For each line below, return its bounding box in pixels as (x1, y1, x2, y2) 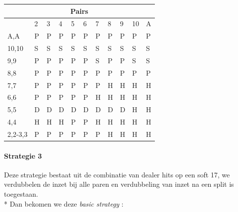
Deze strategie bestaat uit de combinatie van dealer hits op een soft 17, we (4, 169, 230, 179)
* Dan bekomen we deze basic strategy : (4, 198, 124, 209)
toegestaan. (4, 189, 38, 199)
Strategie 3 (4, 150, 42, 161)
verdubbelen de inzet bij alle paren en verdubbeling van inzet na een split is (4, 179, 234, 189)
